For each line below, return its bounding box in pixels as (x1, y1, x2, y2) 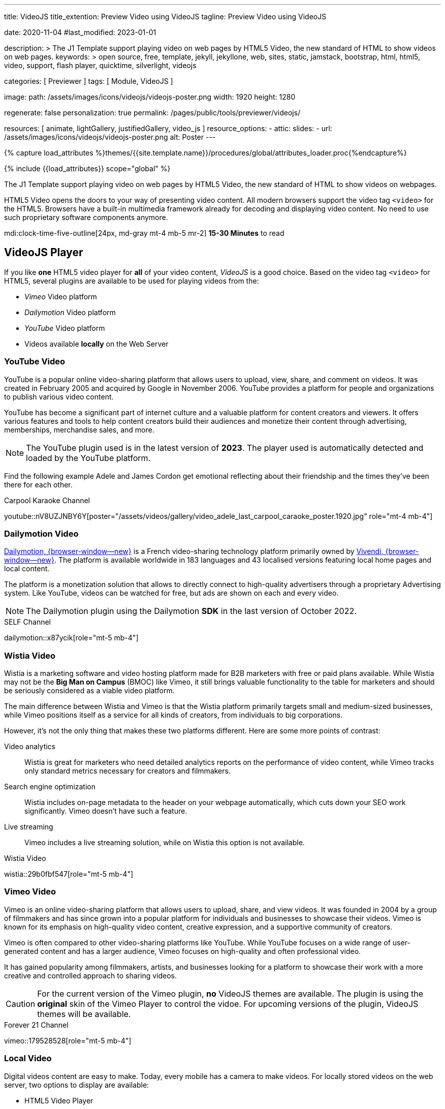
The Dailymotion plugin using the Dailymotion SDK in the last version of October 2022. (26, 606, 357, 617)
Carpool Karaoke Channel (4, 496, 90, 505)
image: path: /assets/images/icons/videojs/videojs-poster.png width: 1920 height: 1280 (4, 93, 296, 101)
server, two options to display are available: (4, 1080, 149, 1089)
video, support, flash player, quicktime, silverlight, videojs (4, 61, 197, 70)
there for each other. (4, 480, 73, 489)
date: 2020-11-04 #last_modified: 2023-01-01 (4, 28, 156, 37)
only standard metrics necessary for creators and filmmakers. (24, 766, 231, 776)
